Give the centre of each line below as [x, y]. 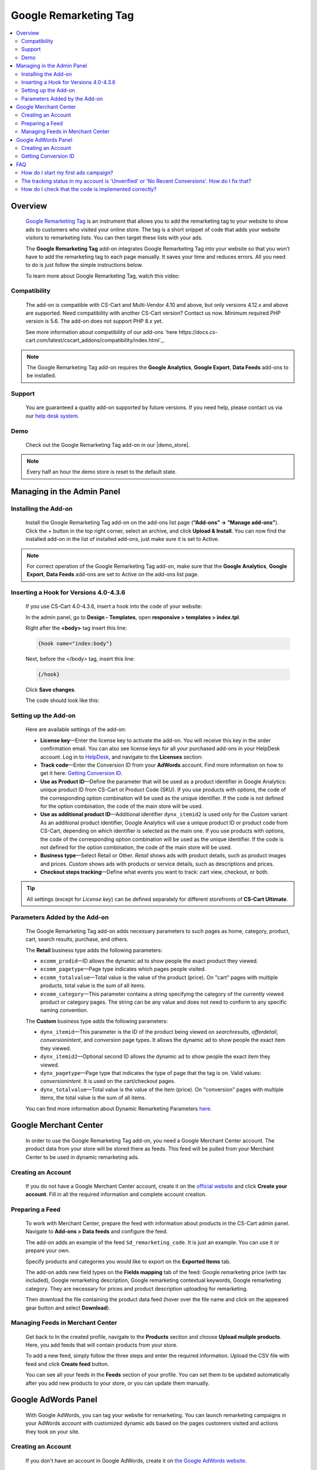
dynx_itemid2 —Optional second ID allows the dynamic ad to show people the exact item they [155, 1057]
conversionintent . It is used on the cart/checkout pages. [108, 1081]
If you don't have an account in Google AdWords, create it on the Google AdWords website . [136, 1461]
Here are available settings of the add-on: [76, 730]
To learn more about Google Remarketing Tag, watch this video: [103, 276]
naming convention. [64, 1010]
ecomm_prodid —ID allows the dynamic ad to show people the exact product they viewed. [149, 961]
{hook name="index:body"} [75, 644]
